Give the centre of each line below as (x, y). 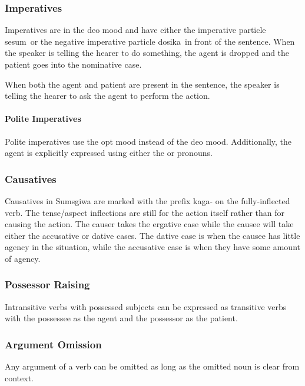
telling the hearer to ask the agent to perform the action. (107, 96)
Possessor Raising (47, 284)
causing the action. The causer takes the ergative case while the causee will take (149, 224)
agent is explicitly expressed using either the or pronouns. (109, 153)
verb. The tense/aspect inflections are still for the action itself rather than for (145, 212)
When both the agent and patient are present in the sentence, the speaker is (142, 84)
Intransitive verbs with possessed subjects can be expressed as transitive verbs (146, 306)
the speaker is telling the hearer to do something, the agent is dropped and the (147, 53)
